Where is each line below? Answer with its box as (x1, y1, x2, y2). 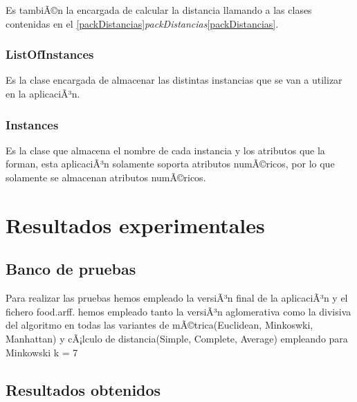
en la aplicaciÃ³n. (6, 86, 80, 100)
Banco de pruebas (6, 258, 136, 280)
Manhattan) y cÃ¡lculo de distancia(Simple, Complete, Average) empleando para (6, 331, 348, 345)
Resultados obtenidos (6, 378, 161, 400)
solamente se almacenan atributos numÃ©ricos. (6, 170, 206, 184)
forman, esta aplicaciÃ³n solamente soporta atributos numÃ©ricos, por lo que (6, 156, 335, 171)
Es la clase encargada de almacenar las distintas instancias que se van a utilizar (6, 73, 342, 87)
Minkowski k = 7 (6, 345, 78, 359)
